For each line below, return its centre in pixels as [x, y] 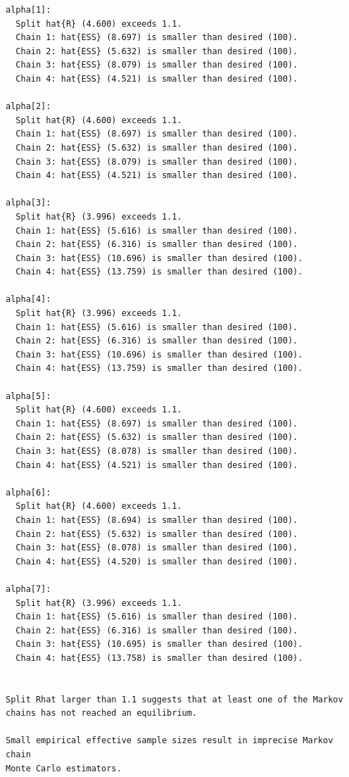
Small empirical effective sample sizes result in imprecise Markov [170, 741]
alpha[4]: [28, 299]
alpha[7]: [28, 589]
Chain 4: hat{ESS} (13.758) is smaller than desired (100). [159, 658]
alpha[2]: [28, 107]
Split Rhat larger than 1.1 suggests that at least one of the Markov [174, 699]
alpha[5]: [28, 396]
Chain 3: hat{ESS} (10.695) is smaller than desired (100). [159, 644]
